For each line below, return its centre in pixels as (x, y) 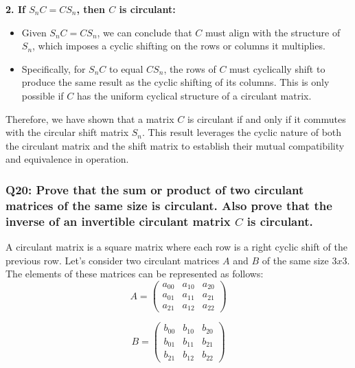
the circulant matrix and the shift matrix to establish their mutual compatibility (175, 145)
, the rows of (190, 68)
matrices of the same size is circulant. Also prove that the (169, 205)
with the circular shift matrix (67, 132)
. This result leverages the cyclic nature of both (242, 132)
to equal (126, 68)
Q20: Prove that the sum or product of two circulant (155, 189)
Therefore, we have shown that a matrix (90, 118)
